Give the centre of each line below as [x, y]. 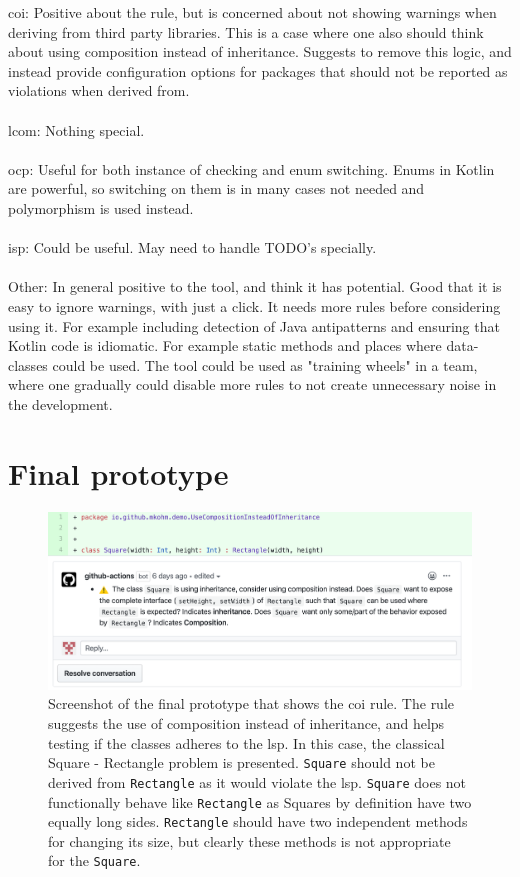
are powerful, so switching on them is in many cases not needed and [216, 188]
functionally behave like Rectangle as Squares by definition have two [260, 801]
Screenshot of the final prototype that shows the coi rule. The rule [251, 703]
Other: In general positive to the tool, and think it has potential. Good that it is [255, 286]
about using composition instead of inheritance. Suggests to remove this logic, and [260, 51]
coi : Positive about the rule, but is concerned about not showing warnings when [252, 12]
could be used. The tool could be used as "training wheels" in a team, [265, 364]
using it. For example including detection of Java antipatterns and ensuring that [254, 325]
